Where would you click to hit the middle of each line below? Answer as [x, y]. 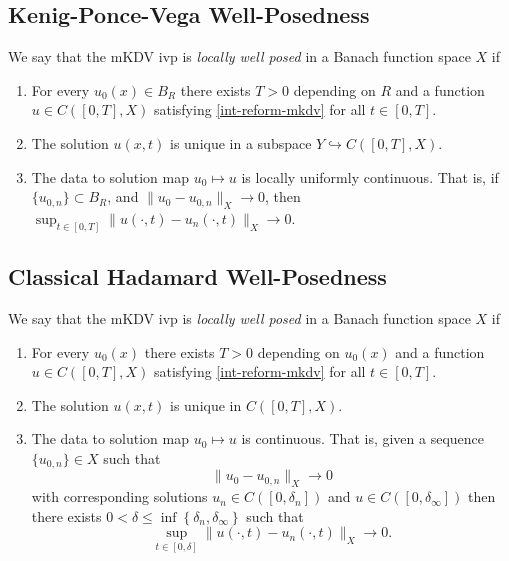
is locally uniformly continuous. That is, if [370, 176]
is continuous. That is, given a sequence [363, 438]
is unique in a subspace [241, 142]
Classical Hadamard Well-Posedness [197, 276]
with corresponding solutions [119, 496]
